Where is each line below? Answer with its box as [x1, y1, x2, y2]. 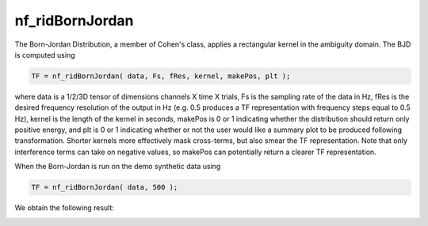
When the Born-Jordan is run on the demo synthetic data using [14, 162, 221, 171]
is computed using [14, 50, 75, 59]
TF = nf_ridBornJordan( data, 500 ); [31, 183, 178, 192]
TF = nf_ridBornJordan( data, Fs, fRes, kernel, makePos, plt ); [31, 71, 291, 81]
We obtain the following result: [14, 203, 115, 213]
